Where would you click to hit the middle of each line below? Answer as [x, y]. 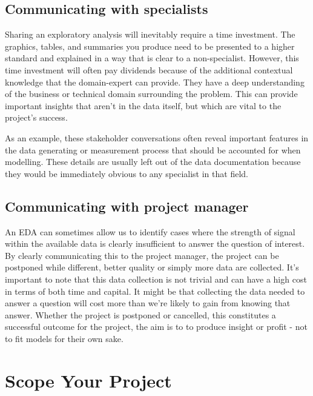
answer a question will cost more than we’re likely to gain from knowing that [148, 303]
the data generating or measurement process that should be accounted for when [153, 149]
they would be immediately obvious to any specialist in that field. [127, 173]
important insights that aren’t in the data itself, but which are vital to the [143, 105]
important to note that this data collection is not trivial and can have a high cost [156, 279]
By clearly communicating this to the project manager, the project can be [142, 255]
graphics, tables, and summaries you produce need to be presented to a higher [150, 46]
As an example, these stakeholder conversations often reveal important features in [157, 137]
